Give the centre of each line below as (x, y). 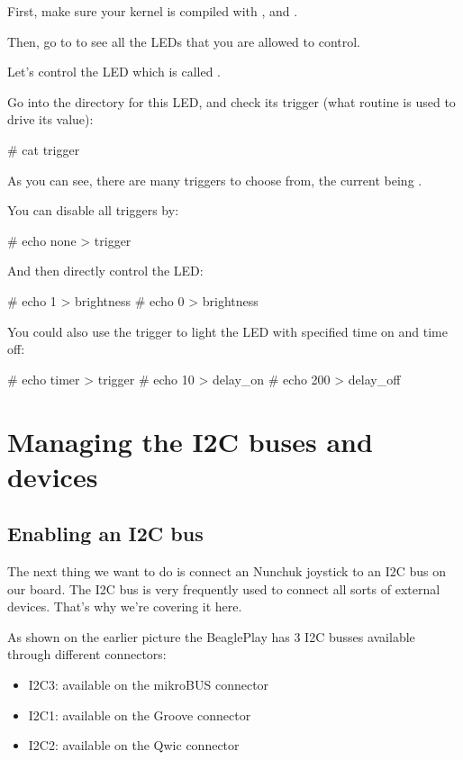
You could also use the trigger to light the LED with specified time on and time (227, 331)
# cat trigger (44, 149)
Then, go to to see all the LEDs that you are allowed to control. (184, 41)
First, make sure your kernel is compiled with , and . (153, 11)
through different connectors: (87, 654)
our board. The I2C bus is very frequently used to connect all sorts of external (224, 588)
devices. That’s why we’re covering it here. (125, 606)
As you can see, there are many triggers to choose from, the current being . (215, 180)
